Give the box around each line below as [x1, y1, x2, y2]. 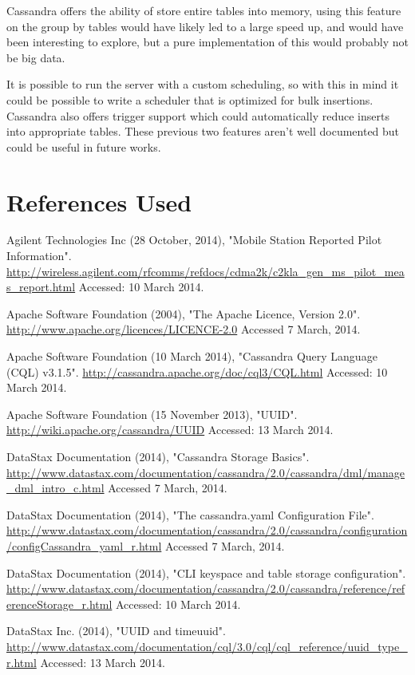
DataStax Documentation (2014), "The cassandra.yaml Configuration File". [6, 506, 374, 523]
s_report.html [6, 278, 76, 295]
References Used [6, 185, 192, 218]
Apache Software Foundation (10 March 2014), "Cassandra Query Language [6, 348, 377, 365]
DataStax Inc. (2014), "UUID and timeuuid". [6, 622, 226, 639]
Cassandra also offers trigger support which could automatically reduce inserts [6, 107, 389, 124]
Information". [6, 247, 72, 264]
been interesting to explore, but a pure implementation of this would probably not [6, 34, 409, 50]
